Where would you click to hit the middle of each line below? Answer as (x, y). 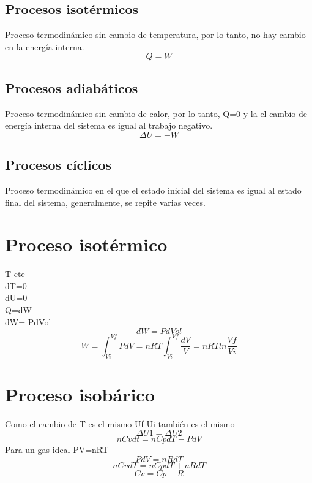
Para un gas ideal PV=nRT (57, 450)
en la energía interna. (45, 46)
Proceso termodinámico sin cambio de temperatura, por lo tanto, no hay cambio (155, 35)
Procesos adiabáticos (72, 87)
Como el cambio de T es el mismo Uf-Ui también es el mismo (120, 423)
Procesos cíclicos (58, 165)
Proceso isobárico (80, 394)
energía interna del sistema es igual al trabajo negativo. (109, 125)
